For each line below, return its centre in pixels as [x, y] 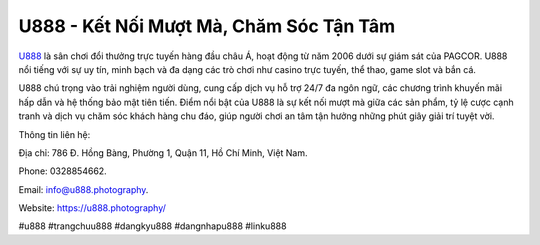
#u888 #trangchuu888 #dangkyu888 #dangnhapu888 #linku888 [152, 226]
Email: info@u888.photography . [83, 189]
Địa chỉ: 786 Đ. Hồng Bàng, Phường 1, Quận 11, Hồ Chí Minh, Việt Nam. [163, 152]
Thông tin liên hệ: [54, 134]
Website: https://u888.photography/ [92, 208]
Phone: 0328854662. [62, 171]
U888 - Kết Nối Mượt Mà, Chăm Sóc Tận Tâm [206, 26]
